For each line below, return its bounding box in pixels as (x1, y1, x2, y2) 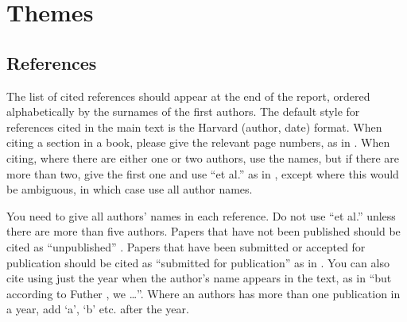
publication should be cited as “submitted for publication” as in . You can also (6, 254, 390, 270)
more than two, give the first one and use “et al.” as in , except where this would (6, 165, 399, 182)
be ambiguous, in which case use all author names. (6, 181, 253, 197)
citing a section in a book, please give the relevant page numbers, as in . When (6, 134, 390, 151)
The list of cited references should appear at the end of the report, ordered (6, 87, 370, 104)
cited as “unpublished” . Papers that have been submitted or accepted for (6, 238, 366, 255)
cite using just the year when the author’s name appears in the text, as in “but (6, 270, 392, 286)
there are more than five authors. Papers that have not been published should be (6, 223, 401, 240)
